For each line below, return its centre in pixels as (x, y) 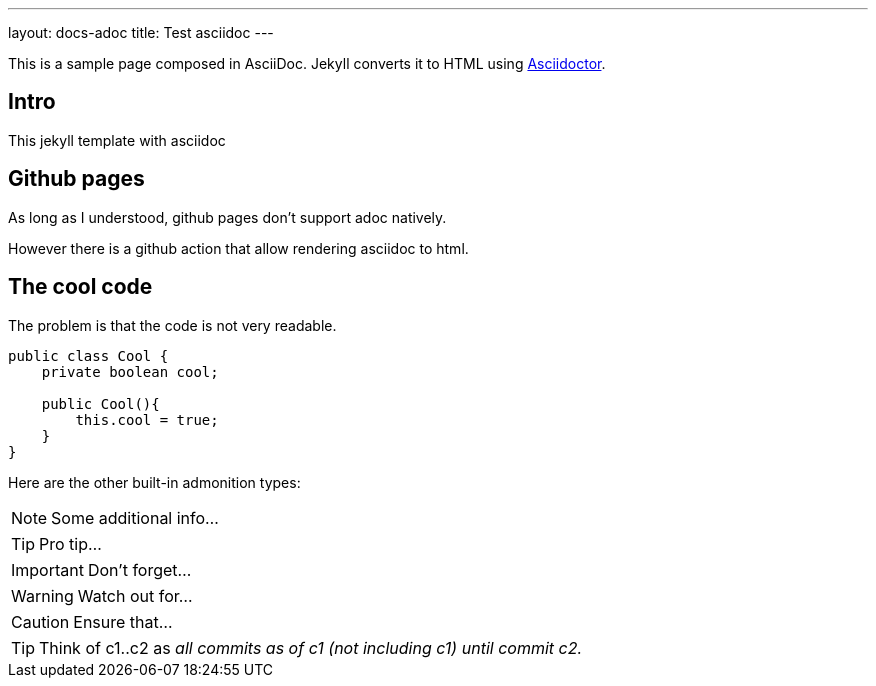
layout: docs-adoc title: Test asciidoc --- (141, 32)
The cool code (80, 287)
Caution (40, 621)
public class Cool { (88, 355)
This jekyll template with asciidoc (117, 140)
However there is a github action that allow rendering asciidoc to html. (238, 248)
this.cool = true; (147, 419)
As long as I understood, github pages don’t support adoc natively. (227, 217)
